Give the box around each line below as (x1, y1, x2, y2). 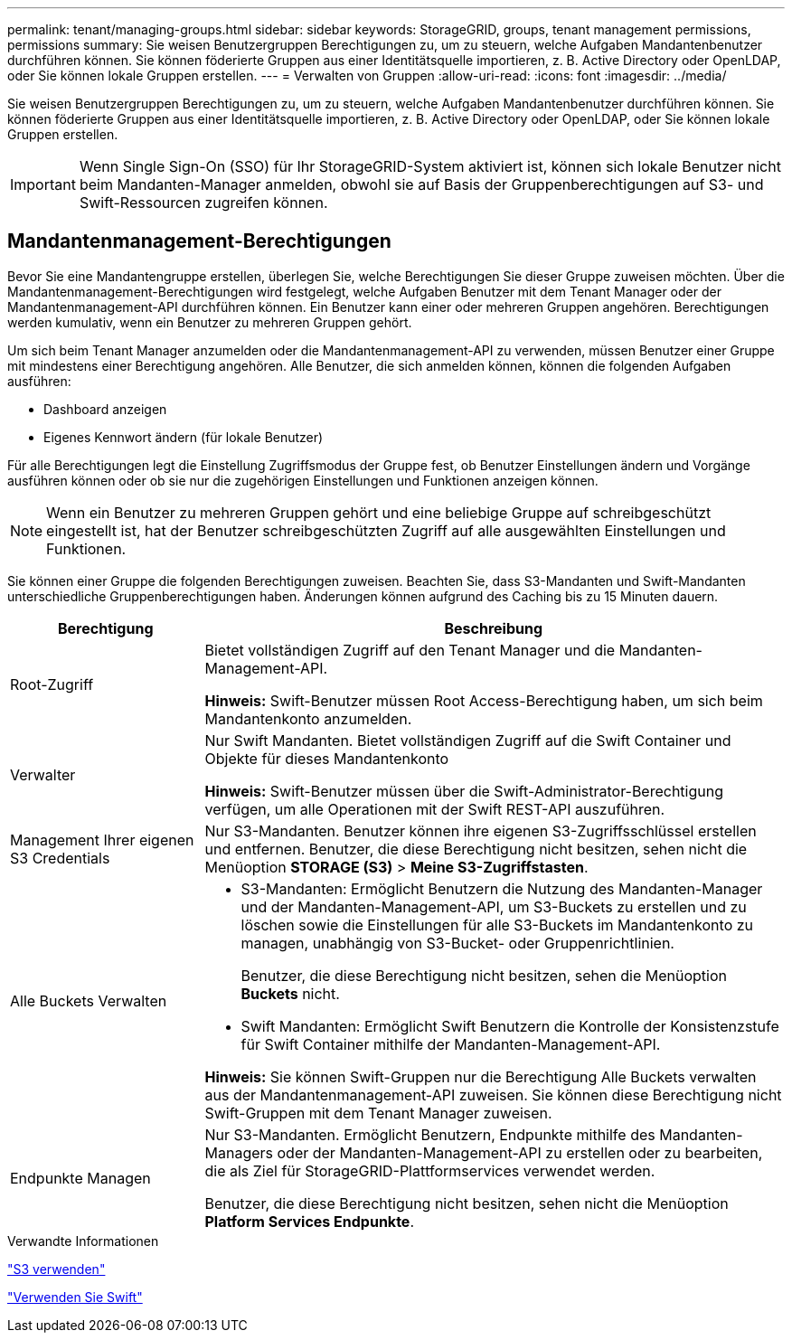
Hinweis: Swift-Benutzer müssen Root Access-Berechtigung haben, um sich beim (204, 691, 763, 710)
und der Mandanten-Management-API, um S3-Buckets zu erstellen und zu (240, 897, 747, 916)
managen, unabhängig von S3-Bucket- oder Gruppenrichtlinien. (240, 933, 674, 952)
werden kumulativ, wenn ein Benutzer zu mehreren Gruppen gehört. (7, 314, 412, 330)
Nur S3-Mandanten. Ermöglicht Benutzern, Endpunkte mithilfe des (204, 1125, 655, 1144)
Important (10, 175, 76, 193)
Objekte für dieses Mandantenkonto (204, 749, 449, 768)
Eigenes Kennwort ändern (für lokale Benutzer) (43, 429, 324, 445)
